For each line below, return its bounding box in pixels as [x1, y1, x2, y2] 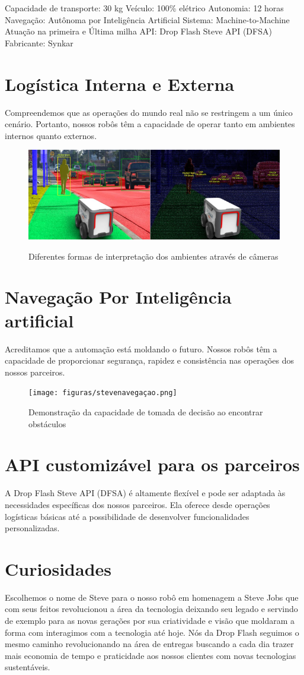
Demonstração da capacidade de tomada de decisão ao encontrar [28, 406, 263, 418]
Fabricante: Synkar [5, 36, 73, 49]
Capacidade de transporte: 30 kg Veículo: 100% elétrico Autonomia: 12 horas [5, 2, 284, 14]
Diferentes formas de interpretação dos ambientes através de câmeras [28, 250, 279, 262]
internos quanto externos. [5, 129, 97, 141]
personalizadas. [5, 522, 60, 534]
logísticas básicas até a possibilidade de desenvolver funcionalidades [5, 510, 249, 522]
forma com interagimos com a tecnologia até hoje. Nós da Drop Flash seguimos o [5, 626, 299, 638]
